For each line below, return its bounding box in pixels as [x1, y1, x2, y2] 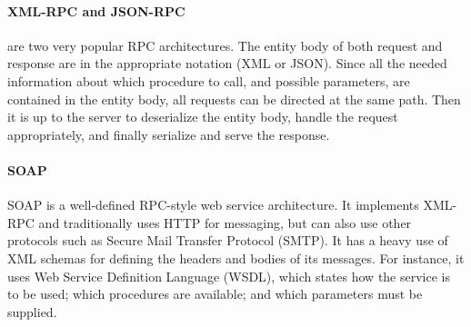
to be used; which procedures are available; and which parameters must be [7, 284, 423, 303]
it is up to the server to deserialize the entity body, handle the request [7, 107, 398, 126]
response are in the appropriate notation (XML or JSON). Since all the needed [7, 54, 447, 73]
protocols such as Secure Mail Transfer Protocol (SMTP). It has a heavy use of [7, 231, 448, 250]
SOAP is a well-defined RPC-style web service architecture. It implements [7, 195, 419, 214]
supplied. [7, 302, 57, 321]
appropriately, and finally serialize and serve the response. [7, 124, 330, 144]
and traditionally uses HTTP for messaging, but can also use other [38, 213, 412, 232]
